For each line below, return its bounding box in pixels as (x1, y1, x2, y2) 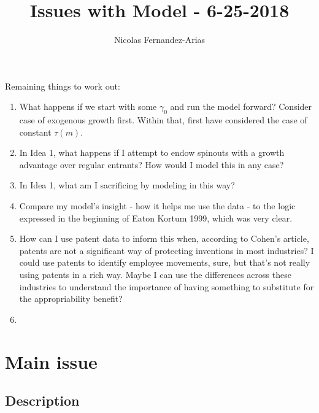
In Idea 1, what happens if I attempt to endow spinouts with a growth (19, 146, 285, 159)
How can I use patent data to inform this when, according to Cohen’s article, (19, 232, 309, 245)
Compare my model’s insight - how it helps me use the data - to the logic (19, 199, 296, 212)
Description (5, 391, 80, 410)
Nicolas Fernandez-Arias (113, 33, 206, 46)
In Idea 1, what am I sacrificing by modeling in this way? (19, 179, 235, 191)
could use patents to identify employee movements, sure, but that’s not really (19, 256, 310, 269)
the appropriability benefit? (19, 292, 123, 305)
